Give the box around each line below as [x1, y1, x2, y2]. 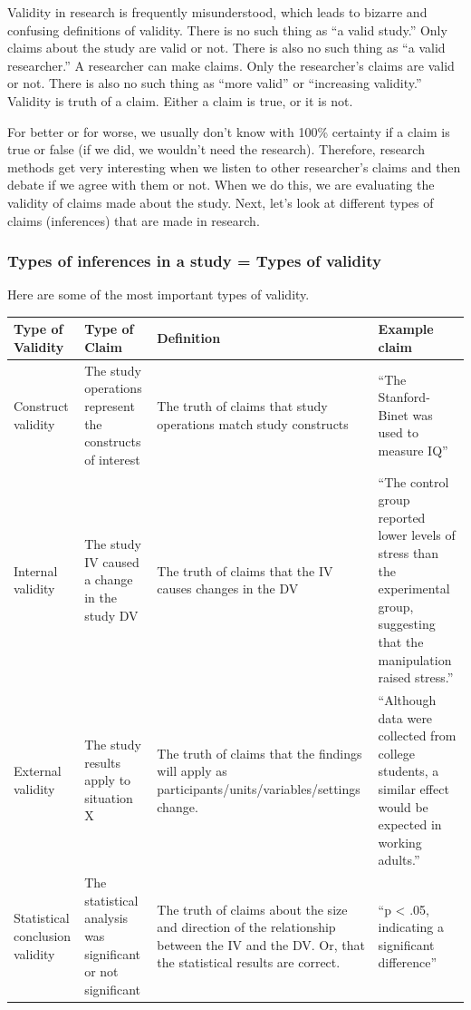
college [378, 743, 415, 762]
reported [378, 507, 426, 526]
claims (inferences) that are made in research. [7, 211, 260, 230]
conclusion [14, 927, 72, 946]
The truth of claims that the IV [157, 561, 333, 580]
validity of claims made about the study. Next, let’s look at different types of [7, 192, 434, 211]
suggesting [378, 614, 436, 633]
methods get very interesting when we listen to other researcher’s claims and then [7, 157, 461, 176]
